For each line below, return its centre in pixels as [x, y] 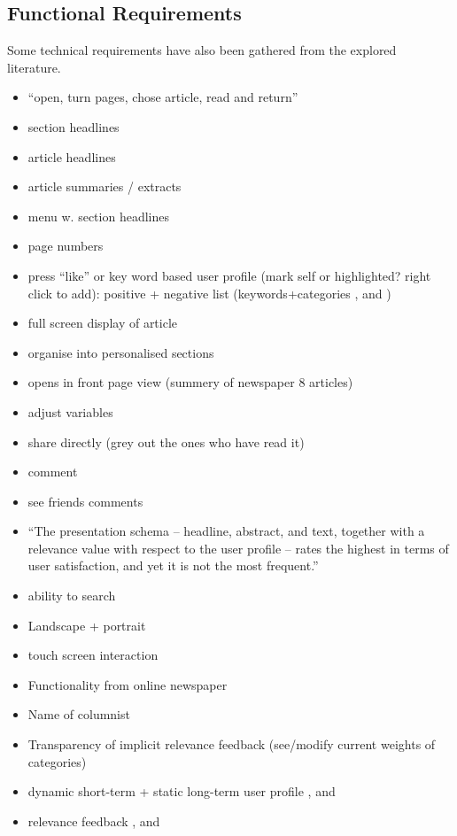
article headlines [72, 156]
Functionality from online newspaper [128, 684]
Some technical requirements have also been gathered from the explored [202, 50]
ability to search [72, 596]
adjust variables [70, 411]
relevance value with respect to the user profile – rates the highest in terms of [238, 548]
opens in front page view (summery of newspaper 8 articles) [190, 382]
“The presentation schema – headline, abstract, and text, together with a [226, 531]
